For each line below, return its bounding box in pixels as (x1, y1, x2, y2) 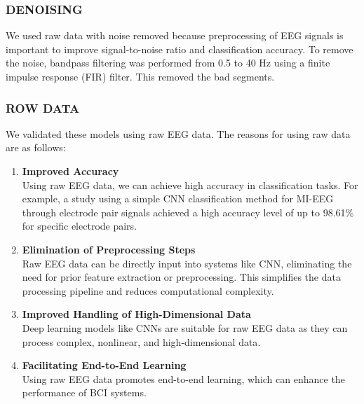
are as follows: (6, 140, 66, 155)
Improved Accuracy (22, 164, 119, 178)
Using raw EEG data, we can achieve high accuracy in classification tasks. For (22, 177, 358, 192)
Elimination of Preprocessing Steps (22, 242, 196, 256)
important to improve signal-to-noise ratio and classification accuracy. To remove (6, 41, 353, 56)
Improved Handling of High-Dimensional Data (22, 307, 251, 321)
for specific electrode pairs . (22, 218, 137, 233)
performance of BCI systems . (22, 385, 147, 400)
